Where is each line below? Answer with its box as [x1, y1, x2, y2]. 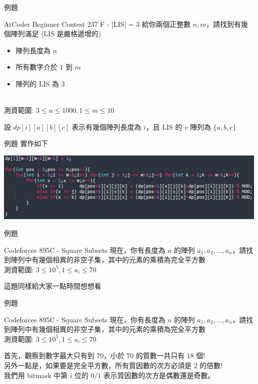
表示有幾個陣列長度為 [71, 121, 141, 132]
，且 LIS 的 [146, 121, 183, 132]
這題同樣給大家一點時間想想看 [4, 281, 101, 291]
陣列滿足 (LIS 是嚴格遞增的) [10, 28, 101, 39]
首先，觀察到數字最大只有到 [4, 350, 94, 361]
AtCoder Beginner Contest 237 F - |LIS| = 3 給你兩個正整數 [4, 18, 191, 29]
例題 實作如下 [4, 138, 48, 149]
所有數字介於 [15, 62, 58, 72]
